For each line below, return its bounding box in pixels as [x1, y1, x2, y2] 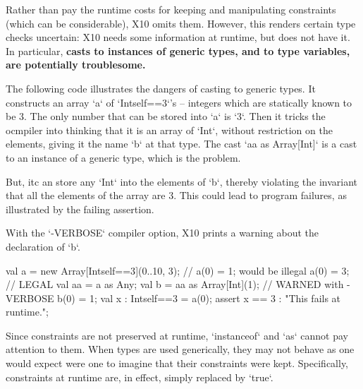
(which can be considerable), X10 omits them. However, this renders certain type [6, 16, 356, 30]
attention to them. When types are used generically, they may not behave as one [6, 342, 355, 357]
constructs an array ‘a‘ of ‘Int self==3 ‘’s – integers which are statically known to [6, 95, 352, 109]
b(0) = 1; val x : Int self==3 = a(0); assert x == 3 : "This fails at [57, 290, 341, 305]
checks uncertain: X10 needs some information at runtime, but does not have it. [6, 30, 350, 44]
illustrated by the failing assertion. [6, 201, 154, 216]
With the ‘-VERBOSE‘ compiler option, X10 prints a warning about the [6, 225, 319, 240]
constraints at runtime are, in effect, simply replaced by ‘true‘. [6, 369, 273, 384]
